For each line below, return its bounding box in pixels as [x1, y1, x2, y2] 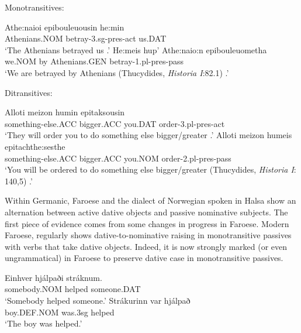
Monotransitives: [5, 1, 64, 13]
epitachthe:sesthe [5, 140, 65, 152]
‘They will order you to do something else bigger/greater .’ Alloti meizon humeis [5, 129, 292, 141]
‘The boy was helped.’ [5, 317, 82, 329]
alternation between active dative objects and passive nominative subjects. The [5, 205, 288, 218]
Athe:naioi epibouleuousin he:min [5, 20, 124, 33]
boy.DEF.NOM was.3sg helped [5, 305, 115, 318]
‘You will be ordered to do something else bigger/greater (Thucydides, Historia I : [5, 163, 296, 176]
